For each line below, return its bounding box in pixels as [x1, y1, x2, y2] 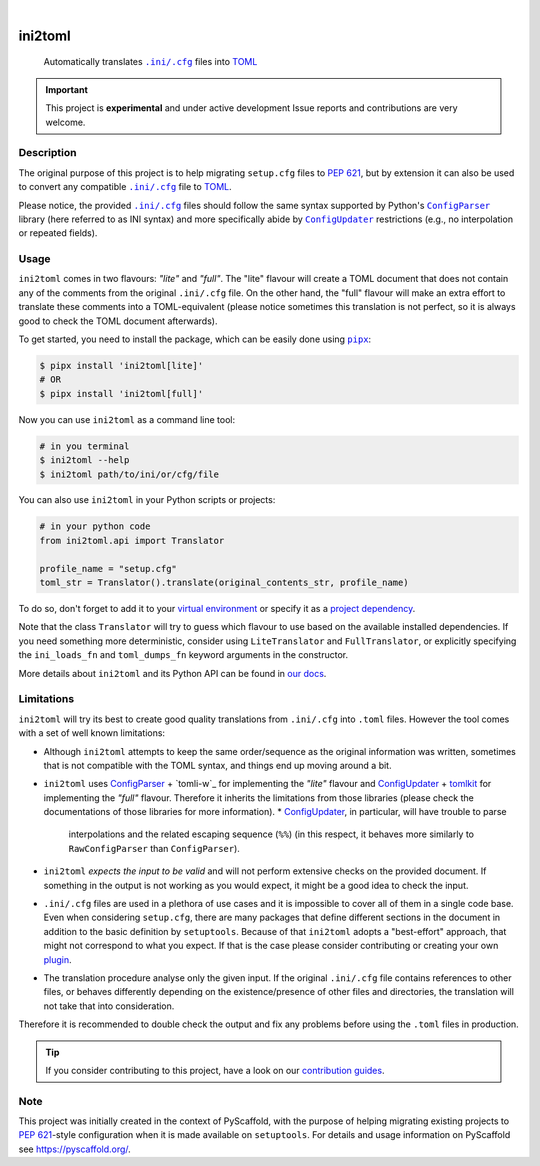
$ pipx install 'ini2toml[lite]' [39, 360, 204, 371]
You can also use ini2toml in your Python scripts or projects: [18, 494, 276, 506]
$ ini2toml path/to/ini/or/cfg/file [39, 468, 220, 480]
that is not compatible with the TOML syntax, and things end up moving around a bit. [43, 759, 392, 771]
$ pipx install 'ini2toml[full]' [39, 388, 204, 399]
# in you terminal [39, 440, 130, 452]
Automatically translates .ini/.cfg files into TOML [43, 56, 258, 68]
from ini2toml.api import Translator [39, 535, 225, 546]
